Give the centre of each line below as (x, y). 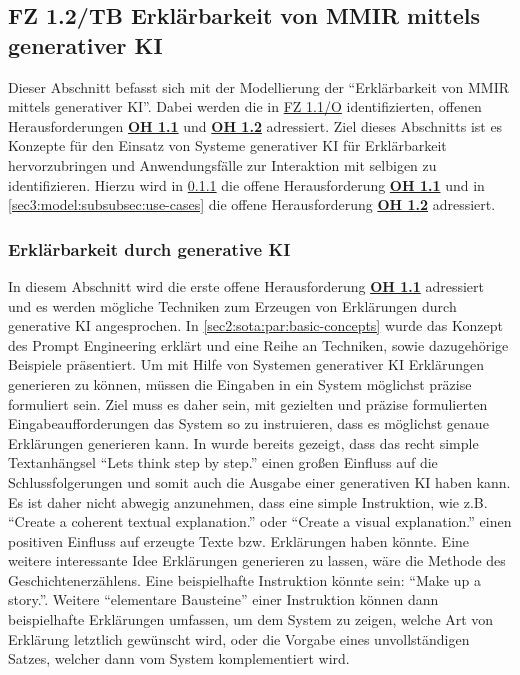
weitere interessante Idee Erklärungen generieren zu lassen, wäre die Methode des (257, 560)
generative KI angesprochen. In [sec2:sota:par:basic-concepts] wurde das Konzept (255, 325)
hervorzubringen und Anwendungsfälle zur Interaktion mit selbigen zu (222, 164)
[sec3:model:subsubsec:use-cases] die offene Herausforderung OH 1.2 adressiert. (252, 204)
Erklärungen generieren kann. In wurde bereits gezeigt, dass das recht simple (243, 442)
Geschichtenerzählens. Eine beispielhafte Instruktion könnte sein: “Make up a (244, 579)
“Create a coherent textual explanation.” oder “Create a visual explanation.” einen (260, 521)
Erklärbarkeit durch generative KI (149, 248)
